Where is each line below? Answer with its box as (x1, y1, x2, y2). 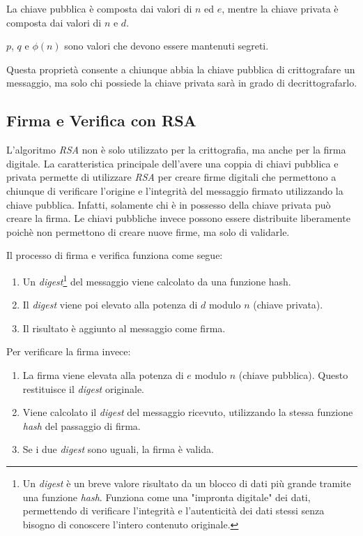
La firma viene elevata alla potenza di (22, 367, 184, 382)
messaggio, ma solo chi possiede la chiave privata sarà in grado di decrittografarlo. (6, 75, 357, 90)
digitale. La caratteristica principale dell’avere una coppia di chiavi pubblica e (6, 156, 339, 170)
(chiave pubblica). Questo (238, 367, 348, 382)
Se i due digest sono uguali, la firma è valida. (22, 442, 214, 456)
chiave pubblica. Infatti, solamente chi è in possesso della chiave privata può (6, 197, 331, 211)
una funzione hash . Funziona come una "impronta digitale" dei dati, (22, 489, 311, 504)
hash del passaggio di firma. (22, 418, 141, 433)
